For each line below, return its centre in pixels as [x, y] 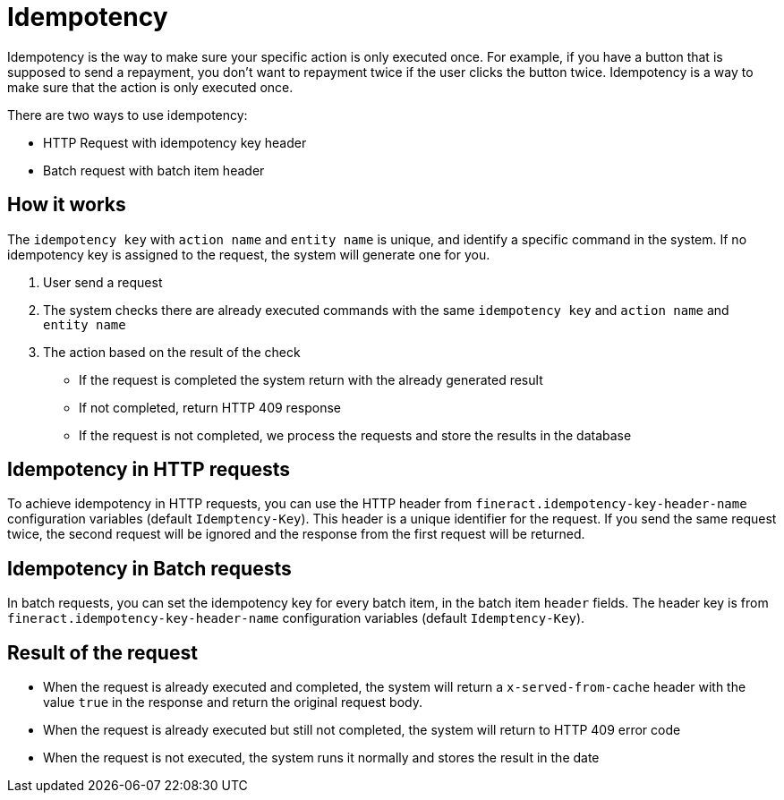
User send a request [103, 282]
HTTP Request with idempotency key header [175, 142]
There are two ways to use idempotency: [128, 115]
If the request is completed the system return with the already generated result [311, 379]
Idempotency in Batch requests [149, 568]
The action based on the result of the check [172, 352]
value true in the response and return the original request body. [233, 702]
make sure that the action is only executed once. [150, 87]
